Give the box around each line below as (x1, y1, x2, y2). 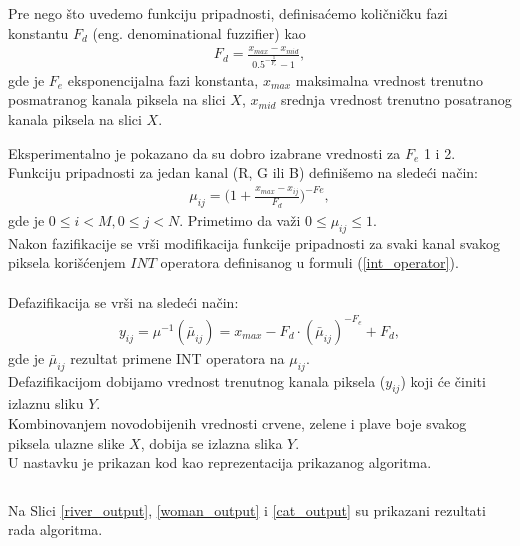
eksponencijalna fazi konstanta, (67, 69, 259, 90)
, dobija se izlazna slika (140, 432, 283, 453)
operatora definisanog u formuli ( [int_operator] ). (160, 252, 459, 273)
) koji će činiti (400, 370, 486, 391)
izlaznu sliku (8, 393, 84, 414)
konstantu (8, 22, 69, 43)
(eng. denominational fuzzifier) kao (92, 22, 306, 43)
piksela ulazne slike (8, 432, 125, 453)
